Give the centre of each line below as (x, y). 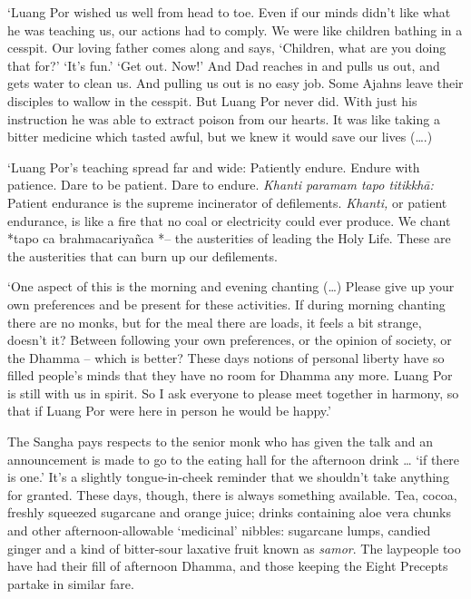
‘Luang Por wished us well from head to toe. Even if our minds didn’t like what (229, 12)
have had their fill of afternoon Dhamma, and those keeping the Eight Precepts (228, 566)
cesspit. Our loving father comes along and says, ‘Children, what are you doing (227, 48)
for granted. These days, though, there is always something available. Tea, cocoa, (232, 494)
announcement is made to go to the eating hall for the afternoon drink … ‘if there (234, 459)
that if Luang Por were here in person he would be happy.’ (169, 411)
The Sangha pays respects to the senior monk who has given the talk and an (221, 442)
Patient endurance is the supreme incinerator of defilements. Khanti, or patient (227, 202)
